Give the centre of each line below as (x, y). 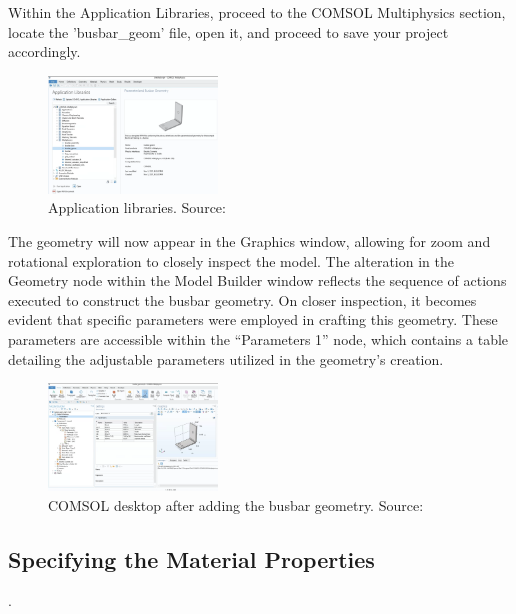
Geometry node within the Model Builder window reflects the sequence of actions (257, 280)
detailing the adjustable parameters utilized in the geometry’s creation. (226, 358)
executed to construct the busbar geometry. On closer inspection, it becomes (242, 299)
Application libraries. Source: (137, 207)
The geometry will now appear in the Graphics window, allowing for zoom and (249, 241)
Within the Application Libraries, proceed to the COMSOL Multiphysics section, (257, 12)
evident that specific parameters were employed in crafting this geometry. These (253, 319)
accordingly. (44, 51)
